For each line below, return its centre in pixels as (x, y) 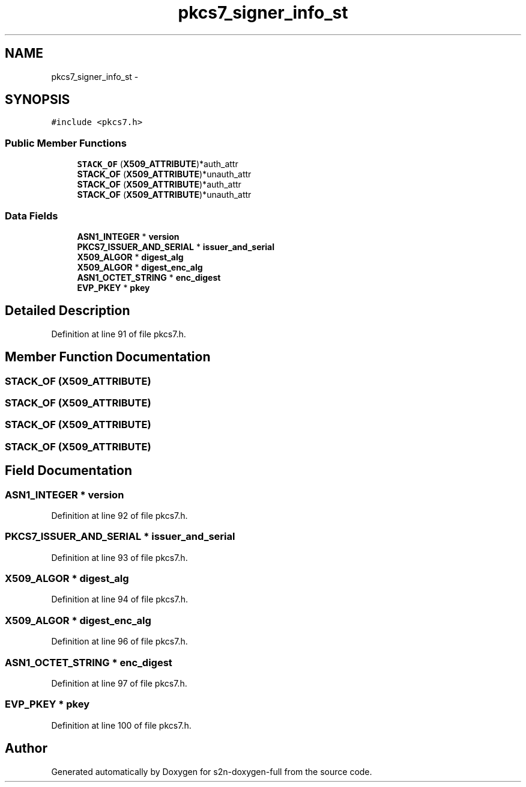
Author (26, 749)
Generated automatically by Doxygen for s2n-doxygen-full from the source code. (212, 771)
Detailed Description (68, 311)
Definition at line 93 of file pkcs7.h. (119, 557)
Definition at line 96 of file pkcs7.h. (119, 642)
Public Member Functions (66, 143)
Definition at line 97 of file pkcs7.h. (119, 683)
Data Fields (32, 216)
